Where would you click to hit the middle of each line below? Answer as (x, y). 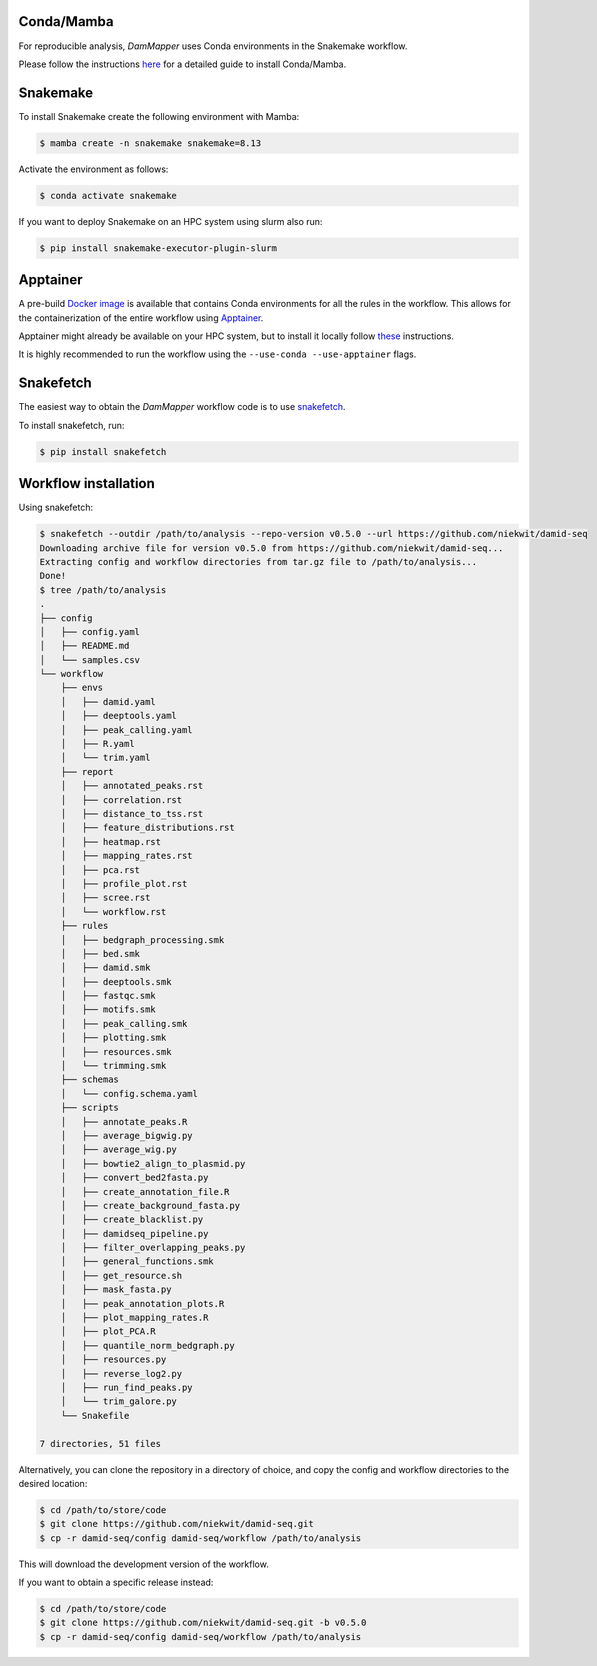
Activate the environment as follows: (93, 169)
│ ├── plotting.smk (113, 1038)
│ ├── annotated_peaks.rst (132, 786)
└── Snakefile (95, 1415)
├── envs (82, 688)
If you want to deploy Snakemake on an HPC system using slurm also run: (170, 221)
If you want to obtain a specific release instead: (116, 1582)
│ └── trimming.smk (113, 1066)
